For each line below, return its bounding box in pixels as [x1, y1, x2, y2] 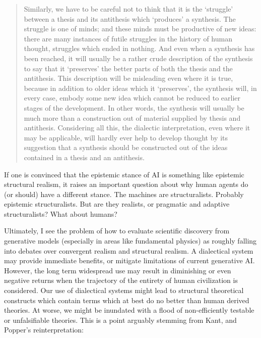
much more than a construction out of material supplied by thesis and [24, 112, 241, 123]
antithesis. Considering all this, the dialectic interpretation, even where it [24, 122, 250, 133]
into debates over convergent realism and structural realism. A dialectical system [4, 245, 253, 256]
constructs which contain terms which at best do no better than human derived [4, 295, 249, 305]
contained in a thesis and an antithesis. [24, 152, 145, 162]
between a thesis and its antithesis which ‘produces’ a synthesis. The [24, 13, 236, 24]
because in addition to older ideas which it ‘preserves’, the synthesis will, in [24, 82, 257, 93]
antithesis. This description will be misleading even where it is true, [24, 73, 233, 83]
